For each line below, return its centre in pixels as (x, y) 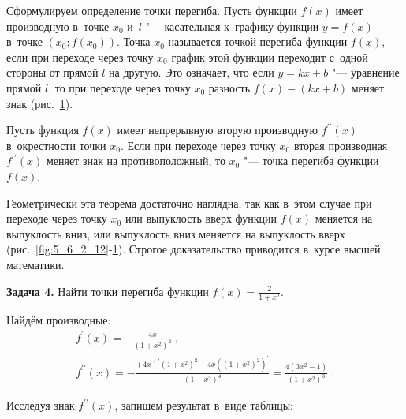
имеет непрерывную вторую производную (218, 130)
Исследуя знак (41, 405)
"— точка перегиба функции (311, 161)
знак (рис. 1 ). (40, 103)
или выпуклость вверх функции (201, 218)
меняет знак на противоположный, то (136, 161)
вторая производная (341, 145)
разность (229, 87)
